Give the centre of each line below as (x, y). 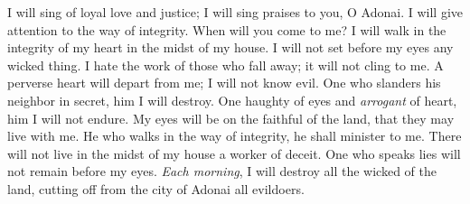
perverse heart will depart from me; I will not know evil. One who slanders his (224, 83)
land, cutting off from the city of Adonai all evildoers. (156, 188)
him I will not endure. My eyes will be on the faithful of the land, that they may (231, 118)
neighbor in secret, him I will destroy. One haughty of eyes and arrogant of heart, (232, 100)
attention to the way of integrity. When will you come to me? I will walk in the (227, 29)
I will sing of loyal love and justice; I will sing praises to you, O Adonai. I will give (235, 12)
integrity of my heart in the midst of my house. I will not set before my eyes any (230, 47)
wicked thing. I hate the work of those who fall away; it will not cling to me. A (226, 65)
